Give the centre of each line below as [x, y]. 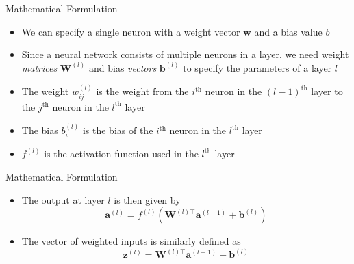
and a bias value [288, 31]
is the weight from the [142, 91]
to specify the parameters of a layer [257, 67]
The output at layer [63, 199]
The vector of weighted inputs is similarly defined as [131, 241]
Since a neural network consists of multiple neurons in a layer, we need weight [185, 54]
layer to [327, 91]
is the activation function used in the [121, 154]
